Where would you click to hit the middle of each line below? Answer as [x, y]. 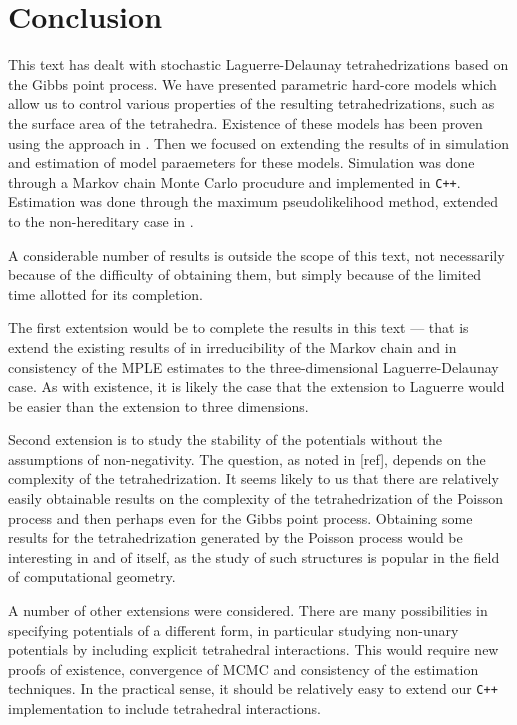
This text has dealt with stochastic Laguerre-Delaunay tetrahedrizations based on [258, 64]
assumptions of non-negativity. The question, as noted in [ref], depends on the [247, 458]
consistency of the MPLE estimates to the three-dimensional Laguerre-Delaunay [253, 366]
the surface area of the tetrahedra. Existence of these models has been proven [245, 122]
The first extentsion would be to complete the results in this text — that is [238, 327]
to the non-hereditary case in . [101, 220]
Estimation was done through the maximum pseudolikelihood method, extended [253, 201]
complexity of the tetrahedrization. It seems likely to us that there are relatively [253, 478]
